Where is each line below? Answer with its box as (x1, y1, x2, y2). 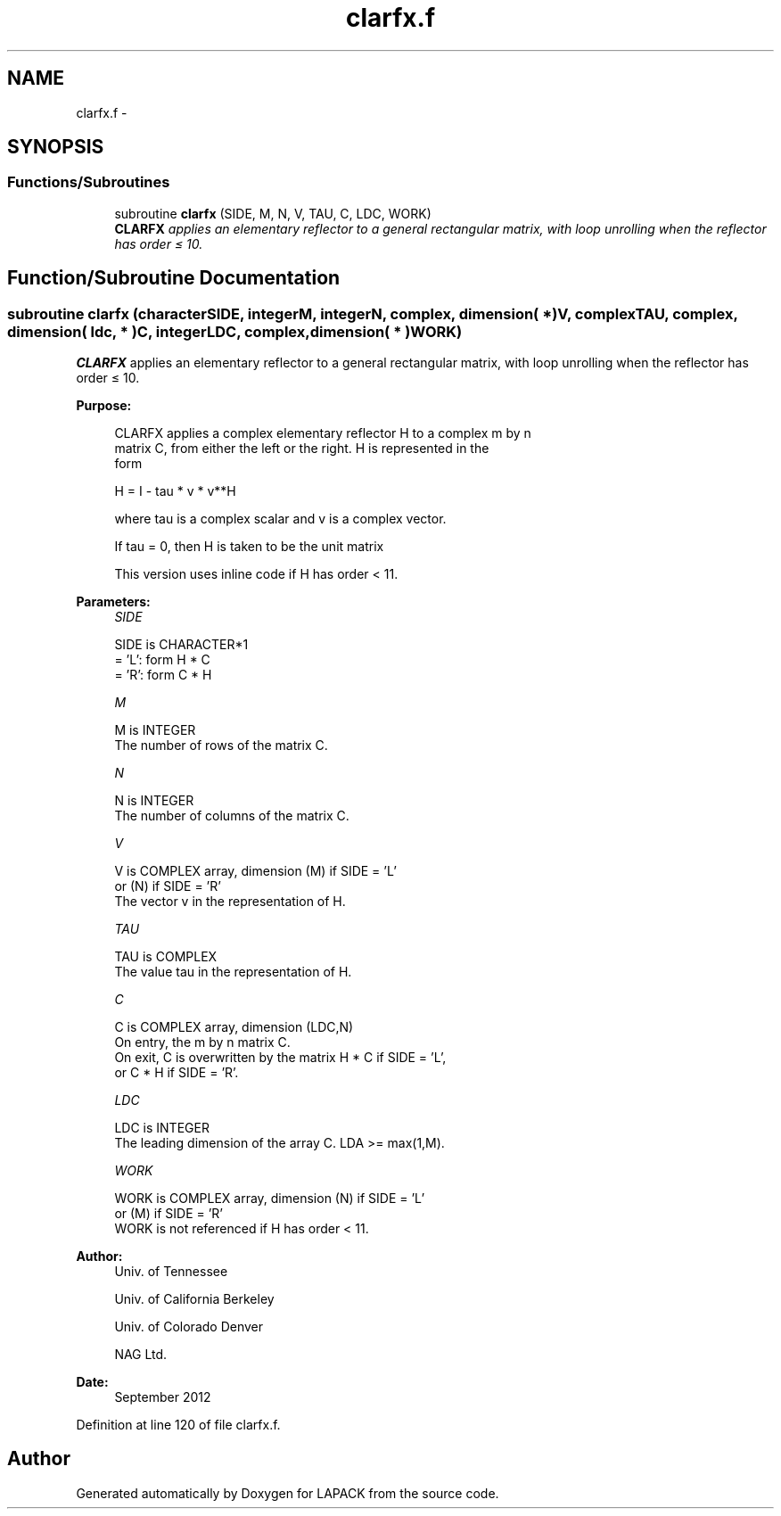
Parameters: (76, 594, 151, 610)
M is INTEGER (114, 722, 196, 738)
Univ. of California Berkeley (114, 1291, 275, 1307)
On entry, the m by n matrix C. (114, 1034, 291, 1050)
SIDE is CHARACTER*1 (114, 637, 249, 653)
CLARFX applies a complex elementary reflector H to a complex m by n (114, 425, 531, 441)
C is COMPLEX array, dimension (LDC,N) (114, 1019, 354, 1035)
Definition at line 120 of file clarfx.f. (76, 1417, 281, 1433)
